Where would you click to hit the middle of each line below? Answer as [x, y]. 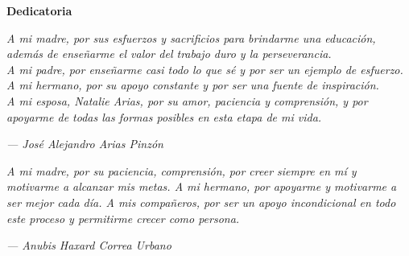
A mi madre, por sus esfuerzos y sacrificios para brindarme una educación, [191, 37]
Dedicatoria [39, 10]
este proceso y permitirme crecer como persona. [123, 218]
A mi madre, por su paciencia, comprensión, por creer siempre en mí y [182, 170]
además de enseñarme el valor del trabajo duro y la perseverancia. [169, 54]
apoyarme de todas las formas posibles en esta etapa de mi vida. [164, 116]
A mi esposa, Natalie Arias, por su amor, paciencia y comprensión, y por [187, 100]
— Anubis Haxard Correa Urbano [89, 245]
